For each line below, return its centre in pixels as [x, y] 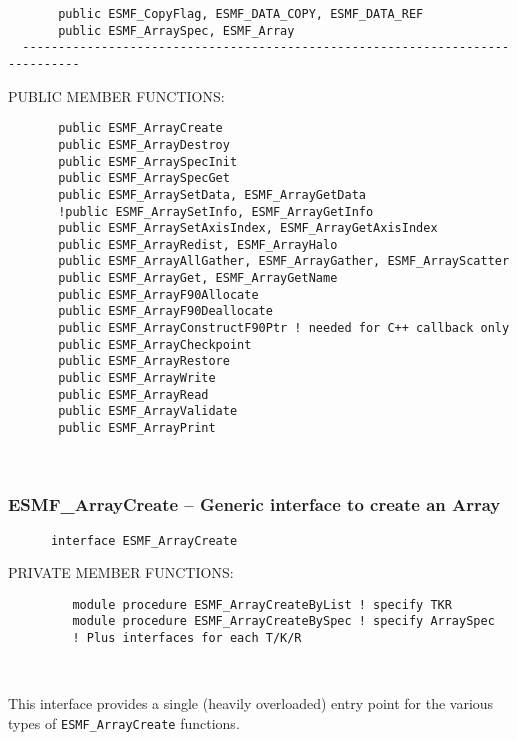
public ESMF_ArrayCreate [140, 128]
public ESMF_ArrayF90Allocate [158, 294]
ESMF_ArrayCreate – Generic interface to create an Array [254, 504]
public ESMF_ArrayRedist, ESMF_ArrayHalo [198, 244]
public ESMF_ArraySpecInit [148, 161]
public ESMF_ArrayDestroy [144, 144]
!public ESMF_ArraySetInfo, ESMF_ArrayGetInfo [216, 211]
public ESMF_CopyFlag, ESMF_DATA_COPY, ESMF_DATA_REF [241, 14]
